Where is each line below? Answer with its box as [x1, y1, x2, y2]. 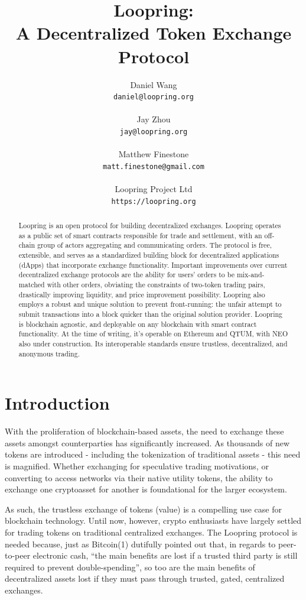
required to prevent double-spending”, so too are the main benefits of [5, 560, 255, 573]
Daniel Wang [130, 78, 177, 90]
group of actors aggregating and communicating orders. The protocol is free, [37, 240, 272, 250]
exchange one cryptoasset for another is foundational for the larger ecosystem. [5, 483, 287, 495]
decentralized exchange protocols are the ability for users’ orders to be [18, 270, 235, 280]
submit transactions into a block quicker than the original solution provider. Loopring [18, 309, 283, 319]
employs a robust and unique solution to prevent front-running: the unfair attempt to [18, 299, 282, 309]
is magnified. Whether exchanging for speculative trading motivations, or [5, 459, 269, 472]
